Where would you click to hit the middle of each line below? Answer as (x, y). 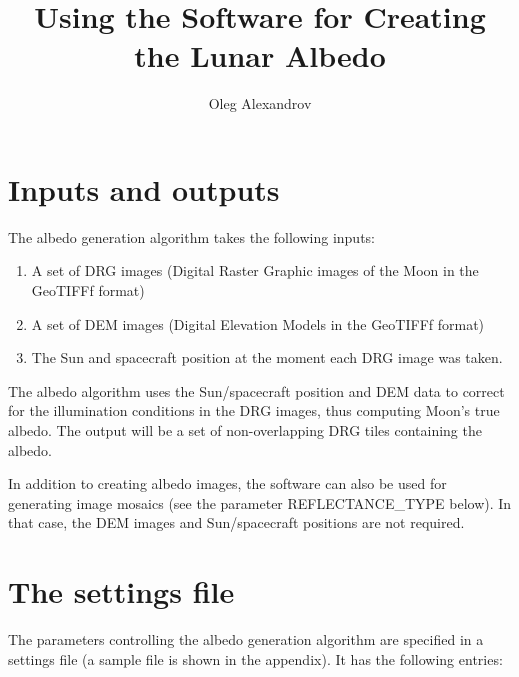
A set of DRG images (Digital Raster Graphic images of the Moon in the (255, 270)
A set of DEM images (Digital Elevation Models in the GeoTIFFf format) (258, 323)
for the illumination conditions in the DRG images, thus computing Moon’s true (254, 410)
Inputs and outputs (144, 188)
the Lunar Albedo (260, 55)
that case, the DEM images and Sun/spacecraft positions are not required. (236, 522)
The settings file (121, 591)
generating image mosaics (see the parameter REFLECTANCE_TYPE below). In (260, 502)
